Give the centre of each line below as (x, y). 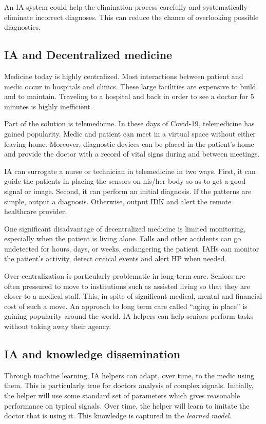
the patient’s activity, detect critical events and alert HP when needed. (116, 258)
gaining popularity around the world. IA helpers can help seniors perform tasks (129, 316)
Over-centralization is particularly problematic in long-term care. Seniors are (125, 276)
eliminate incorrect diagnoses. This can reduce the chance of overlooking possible (131, 17)
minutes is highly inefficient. (48, 106)
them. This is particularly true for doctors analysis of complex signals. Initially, (129, 385)
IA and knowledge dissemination (92, 354)
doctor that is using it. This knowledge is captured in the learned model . (118, 416)
